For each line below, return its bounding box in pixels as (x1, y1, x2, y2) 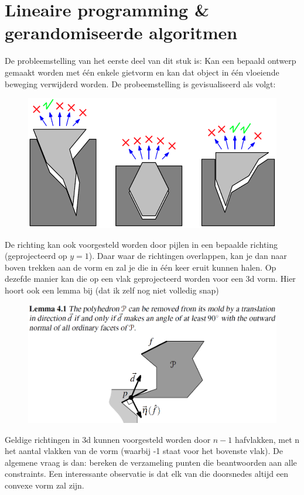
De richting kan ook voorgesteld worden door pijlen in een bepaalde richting (5, 238, 278, 250)
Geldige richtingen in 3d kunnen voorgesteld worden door (5, 433, 211, 445)
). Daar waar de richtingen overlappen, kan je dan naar (88, 250, 287, 262)
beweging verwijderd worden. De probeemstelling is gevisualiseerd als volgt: (5, 77, 276, 90)
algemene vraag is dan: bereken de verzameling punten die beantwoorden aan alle (5, 456, 297, 468)
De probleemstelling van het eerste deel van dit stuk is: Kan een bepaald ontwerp (5, 54, 296, 67)
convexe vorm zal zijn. (5, 479, 84, 491)
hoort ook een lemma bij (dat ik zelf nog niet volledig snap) (5, 284, 219, 296)
